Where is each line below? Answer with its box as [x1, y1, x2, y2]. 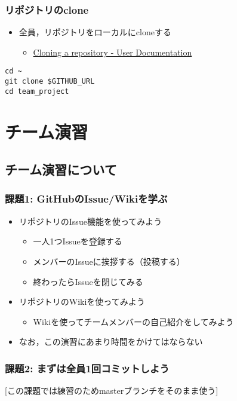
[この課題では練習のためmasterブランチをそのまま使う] [5, 384, 218, 397]
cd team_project [5, 87, 69, 96]
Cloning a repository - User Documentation [33, 45, 192, 58]
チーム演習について [5, 160, 117, 179]
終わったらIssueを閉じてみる [33, 275, 143, 287]
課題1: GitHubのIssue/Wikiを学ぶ [5, 191, 168, 206]
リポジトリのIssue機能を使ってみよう [19, 215, 162, 227]
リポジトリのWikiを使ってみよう [19, 295, 145, 308]
